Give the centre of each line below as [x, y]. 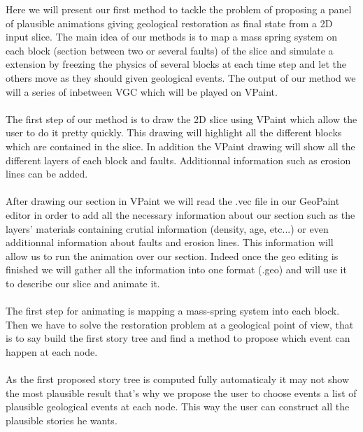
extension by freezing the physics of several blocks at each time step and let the [176, 64]
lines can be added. [47, 174]
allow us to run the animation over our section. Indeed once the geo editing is [172, 255]
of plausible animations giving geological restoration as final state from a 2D [169, 23]
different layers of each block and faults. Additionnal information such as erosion [178, 160]
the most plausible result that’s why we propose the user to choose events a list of [181, 393]
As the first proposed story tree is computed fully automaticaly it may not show [177, 379]
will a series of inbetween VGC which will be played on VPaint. [142, 91]
